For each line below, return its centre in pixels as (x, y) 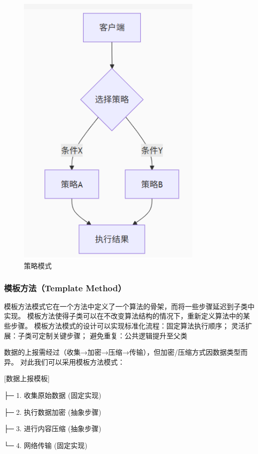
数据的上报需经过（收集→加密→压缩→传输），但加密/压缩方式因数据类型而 (126, 352)
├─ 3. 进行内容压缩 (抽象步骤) (53, 428)
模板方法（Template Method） (65, 288)
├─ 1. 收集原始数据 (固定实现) (53, 395)
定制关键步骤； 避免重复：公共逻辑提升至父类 (113, 335)
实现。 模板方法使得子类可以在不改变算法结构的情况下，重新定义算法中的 (124, 316)
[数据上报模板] (27, 378)
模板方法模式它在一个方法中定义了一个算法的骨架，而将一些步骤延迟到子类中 (129, 306)
